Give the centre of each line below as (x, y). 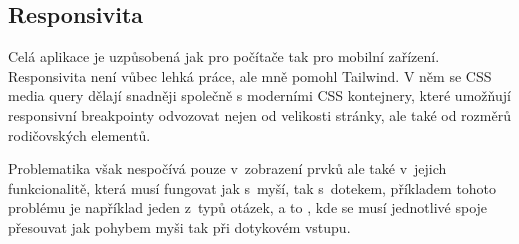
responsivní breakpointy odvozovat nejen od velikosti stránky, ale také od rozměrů (259, 114)
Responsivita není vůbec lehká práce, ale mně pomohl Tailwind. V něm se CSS (250, 75)
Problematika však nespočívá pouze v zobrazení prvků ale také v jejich (227, 168)
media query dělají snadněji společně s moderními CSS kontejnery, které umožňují (259, 95)
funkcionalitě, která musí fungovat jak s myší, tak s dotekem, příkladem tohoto (252, 187)
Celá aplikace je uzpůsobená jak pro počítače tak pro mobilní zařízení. (224, 56)
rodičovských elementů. (79, 134)
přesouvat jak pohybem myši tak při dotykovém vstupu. (179, 226)
